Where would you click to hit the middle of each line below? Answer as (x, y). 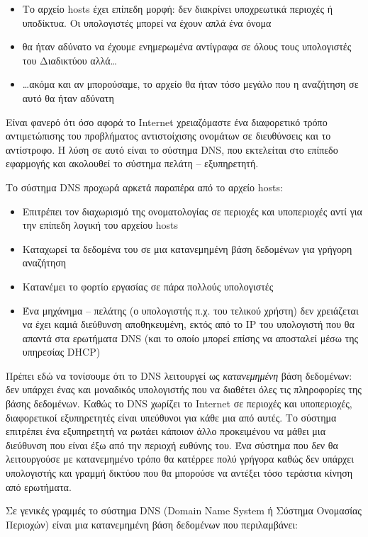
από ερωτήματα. (39, 486)
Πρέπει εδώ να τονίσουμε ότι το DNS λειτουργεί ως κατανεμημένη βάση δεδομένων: (179, 375)
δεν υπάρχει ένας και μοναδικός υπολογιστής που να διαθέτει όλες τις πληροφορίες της (184, 389)
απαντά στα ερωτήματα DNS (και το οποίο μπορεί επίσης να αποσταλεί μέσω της (190, 338)
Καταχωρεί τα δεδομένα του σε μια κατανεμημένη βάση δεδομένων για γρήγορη (187, 248)
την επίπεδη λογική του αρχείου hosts (100, 225)
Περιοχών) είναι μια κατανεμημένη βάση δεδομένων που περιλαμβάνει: (152, 524)
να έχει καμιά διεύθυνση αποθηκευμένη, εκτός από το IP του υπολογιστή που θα (188, 324)
